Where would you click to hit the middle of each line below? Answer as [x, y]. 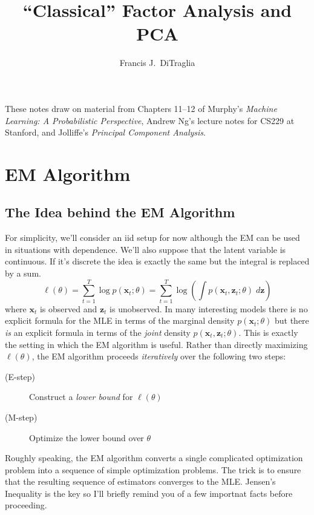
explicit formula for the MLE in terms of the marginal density [120, 320]
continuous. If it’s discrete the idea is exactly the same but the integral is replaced [157, 261]
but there [292, 320]
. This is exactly [268, 332]
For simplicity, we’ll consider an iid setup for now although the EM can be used [152, 238]
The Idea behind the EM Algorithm [120, 212]
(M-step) [21, 417]
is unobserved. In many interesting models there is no [209, 308]
